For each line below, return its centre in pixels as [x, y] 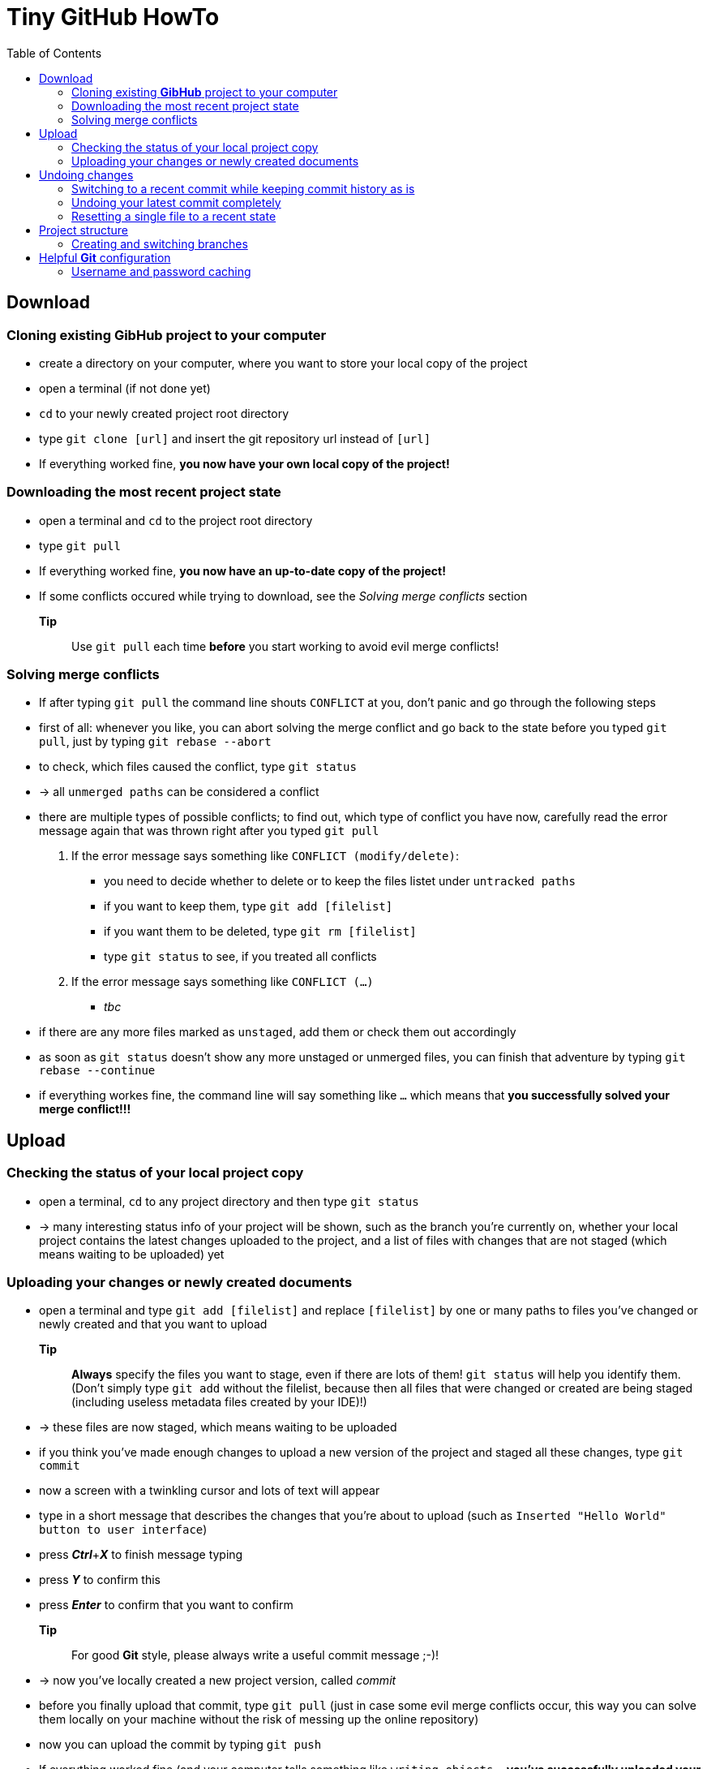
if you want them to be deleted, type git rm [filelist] [260, 932]
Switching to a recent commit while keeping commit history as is [243, 188]
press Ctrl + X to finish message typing [141, 1555]
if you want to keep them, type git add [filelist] [249, 906]
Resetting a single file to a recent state [174, 216]
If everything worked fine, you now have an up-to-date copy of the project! [242, 570]
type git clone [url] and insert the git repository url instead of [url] [235, 438]
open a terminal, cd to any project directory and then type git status [229, 1201]
